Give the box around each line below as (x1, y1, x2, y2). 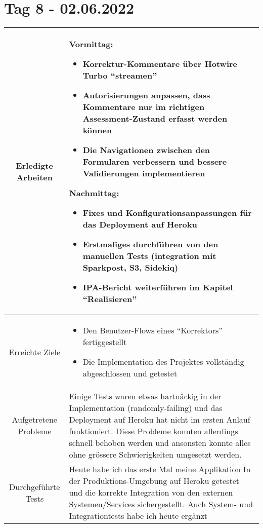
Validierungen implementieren (82, 167, 205, 179)
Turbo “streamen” (82, 69, 157, 82)
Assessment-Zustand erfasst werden (82, 112, 228, 125)
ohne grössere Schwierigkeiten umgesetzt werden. (69, 448, 242, 461)
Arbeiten (16, 171, 53, 183)
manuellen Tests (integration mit (82, 250, 216, 262)
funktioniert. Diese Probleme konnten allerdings (69, 425, 238, 437)
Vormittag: (69, 38, 113, 50)
